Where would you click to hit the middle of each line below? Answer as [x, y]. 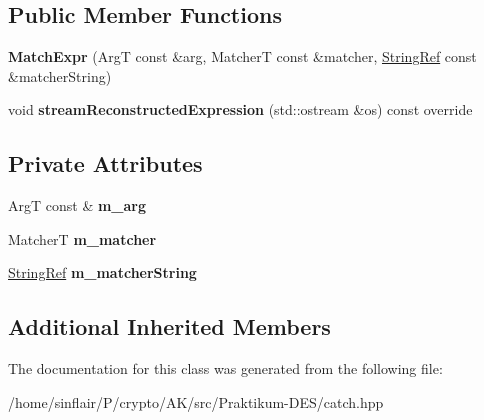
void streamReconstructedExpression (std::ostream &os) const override [240, 109]
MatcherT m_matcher [82, 238]
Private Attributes [105, 163]
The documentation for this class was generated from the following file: [225, 368]
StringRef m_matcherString [102, 272]
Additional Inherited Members [169, 326]
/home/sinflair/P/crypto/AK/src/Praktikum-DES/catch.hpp [196, 401]
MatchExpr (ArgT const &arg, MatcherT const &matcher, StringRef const [242, 56]
